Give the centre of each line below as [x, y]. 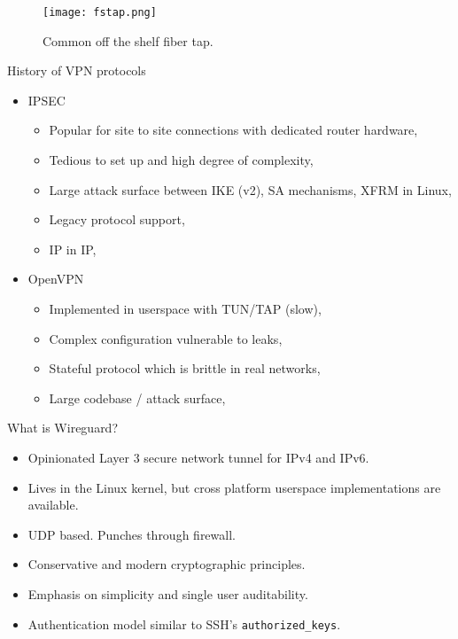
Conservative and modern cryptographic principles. [167, 564]
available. [53, 505]
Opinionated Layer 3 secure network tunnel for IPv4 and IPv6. [198, 457]
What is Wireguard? [63, 428]
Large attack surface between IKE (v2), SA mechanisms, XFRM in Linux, [250, 189]
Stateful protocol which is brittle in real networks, [185, 368]
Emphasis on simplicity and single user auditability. [168, 593]
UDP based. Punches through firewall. [132, 534]
